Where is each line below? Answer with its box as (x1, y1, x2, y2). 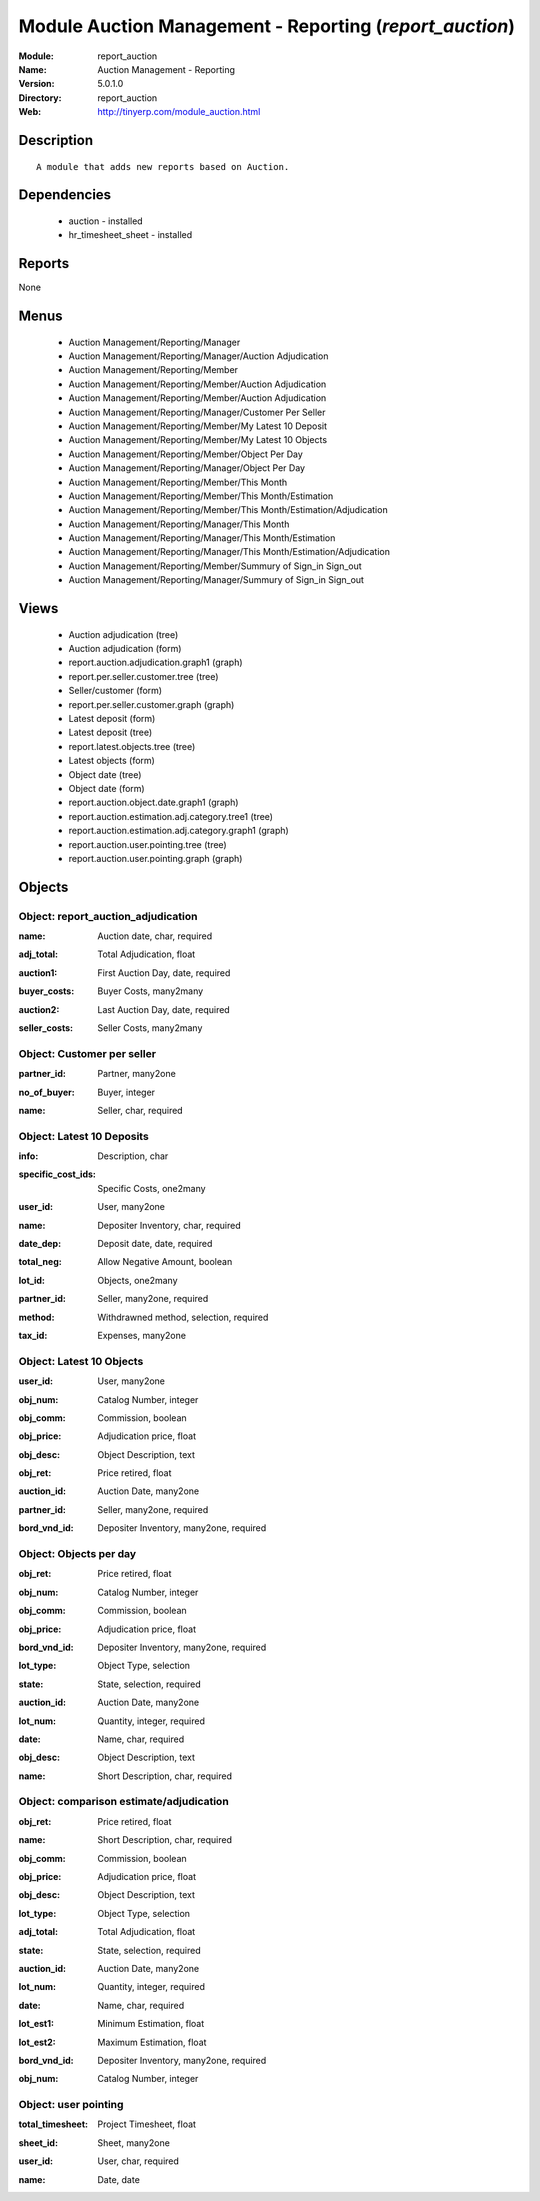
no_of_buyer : (18, 1086, 75, 1098)
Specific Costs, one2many (97, 1182, 206, 1194)
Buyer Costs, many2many (97, 985, 204, 997)
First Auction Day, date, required (97, 966, 231, 979)
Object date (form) (68, 782, 145, 794)
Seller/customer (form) (68, 685, 163, 697)
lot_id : (18, 1274, 45, 1286)
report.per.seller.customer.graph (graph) (68, 698, 235, 710)
